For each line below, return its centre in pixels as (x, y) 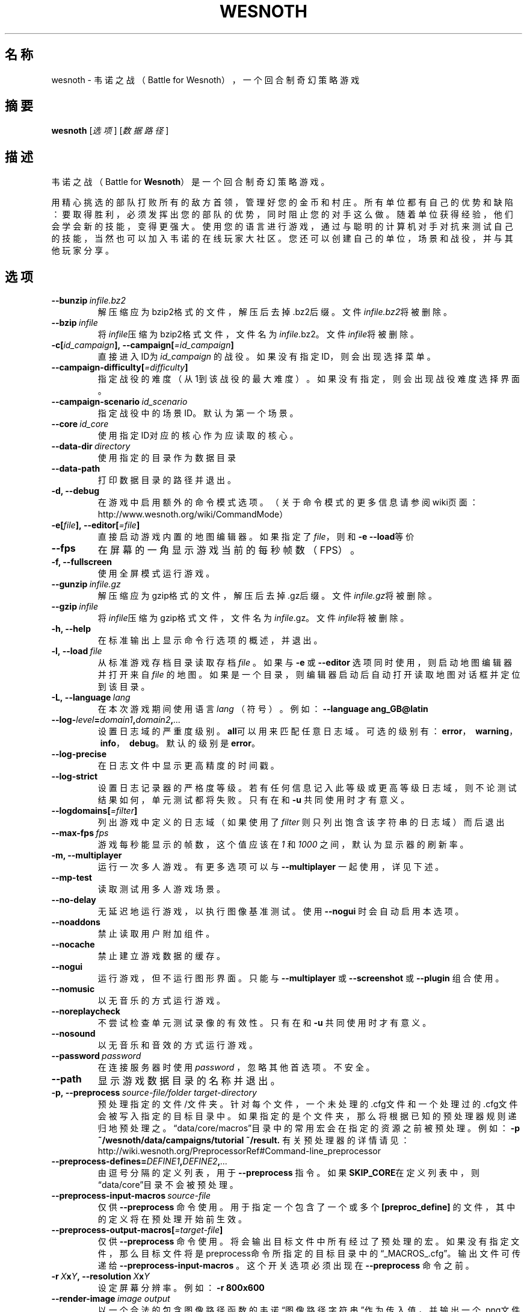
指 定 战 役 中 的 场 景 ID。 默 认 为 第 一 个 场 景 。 (198, 413)
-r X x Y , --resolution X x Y (100, 1276)
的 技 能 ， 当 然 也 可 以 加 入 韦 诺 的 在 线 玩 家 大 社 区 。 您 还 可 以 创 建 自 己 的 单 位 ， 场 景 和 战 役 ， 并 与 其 (282, 239)
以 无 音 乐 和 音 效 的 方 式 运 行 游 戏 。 (177, 1045)
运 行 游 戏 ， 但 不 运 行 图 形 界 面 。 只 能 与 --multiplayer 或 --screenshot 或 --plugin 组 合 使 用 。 (301, 978)
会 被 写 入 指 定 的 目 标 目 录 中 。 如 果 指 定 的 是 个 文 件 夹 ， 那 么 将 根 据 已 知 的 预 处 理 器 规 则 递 (307, 1116)
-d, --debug (75, 491)
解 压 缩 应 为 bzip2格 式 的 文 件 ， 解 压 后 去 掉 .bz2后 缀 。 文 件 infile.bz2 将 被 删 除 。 (275, 312)
